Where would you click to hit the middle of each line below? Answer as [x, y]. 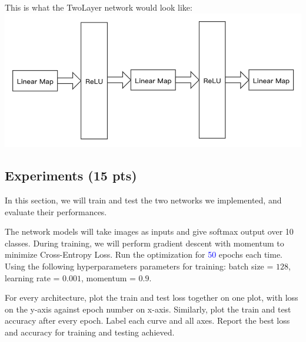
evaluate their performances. [56, 211]
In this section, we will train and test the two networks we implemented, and [143, 200]
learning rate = [32, 277]
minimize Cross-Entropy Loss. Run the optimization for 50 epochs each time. [144, 254]
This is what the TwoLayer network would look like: [99, 7]
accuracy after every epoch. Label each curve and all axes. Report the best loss [147, 320]
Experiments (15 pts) [71, 175]
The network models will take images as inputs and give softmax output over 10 [149, 231]
